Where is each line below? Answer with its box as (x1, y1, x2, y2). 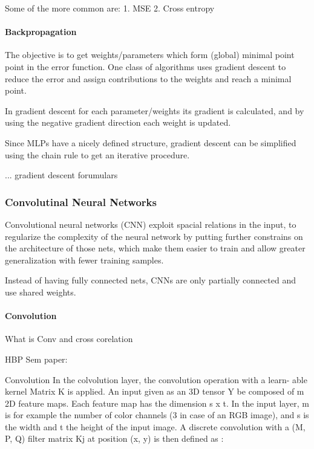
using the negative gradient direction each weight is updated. (5, 116, 231, 129)
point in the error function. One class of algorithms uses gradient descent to (5, 60, 286, 73)
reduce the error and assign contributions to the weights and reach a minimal (5, 72, 292, 85)
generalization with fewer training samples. (5, 253, 164, 266)
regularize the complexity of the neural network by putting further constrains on (5, 230, 303, 242)
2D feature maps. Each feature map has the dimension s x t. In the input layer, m (5, 396, 309, 409)
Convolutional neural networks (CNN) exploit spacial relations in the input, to (5, 218, 296, 230)
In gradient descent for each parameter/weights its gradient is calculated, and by (5, 104, 304, 117)
